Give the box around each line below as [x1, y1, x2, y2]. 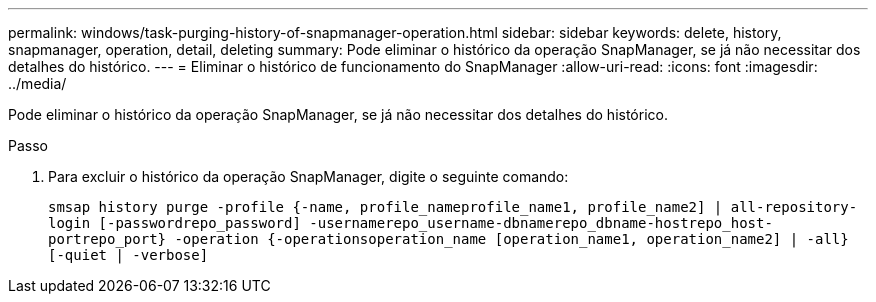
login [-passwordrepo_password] [48, 215, 301, 231]
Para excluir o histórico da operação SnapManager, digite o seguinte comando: [48, 168, 569, 185]
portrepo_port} [48, 231, 167, 247]
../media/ [8, 75, 67, 92]
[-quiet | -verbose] [48, 247, 209, 263]
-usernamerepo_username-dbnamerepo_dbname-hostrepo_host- [309, 215, 773, 231]
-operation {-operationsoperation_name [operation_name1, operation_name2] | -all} [174, 231, 849, 247]
